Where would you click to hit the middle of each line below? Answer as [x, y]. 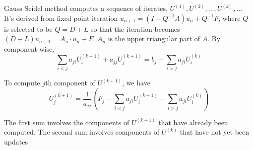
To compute [22, 83]
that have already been [193, 122]
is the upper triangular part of [154, 38]
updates [16, 141]
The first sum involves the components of [67, 122]
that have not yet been [215, 132]
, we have [136, 83]
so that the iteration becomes [135, 29]
